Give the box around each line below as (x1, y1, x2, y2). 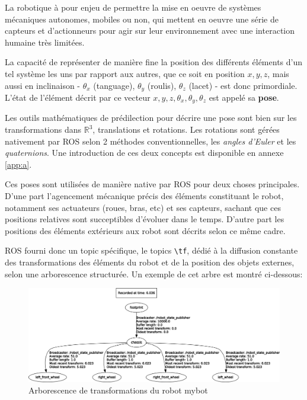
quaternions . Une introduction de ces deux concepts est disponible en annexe (5, 146, 284, 159)
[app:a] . (5, 158, 32, 170)
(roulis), (147, 79, 177, 91)
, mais (267, 67, 289, 79)
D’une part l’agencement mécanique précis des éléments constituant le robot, (5, 190, 284, 202)
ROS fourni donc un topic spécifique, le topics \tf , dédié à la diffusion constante (5, 244, 298, 257)
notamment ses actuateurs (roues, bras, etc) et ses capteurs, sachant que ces (5, 201, 281, 213)
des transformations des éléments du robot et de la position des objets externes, (5, 256, 295, 268)
